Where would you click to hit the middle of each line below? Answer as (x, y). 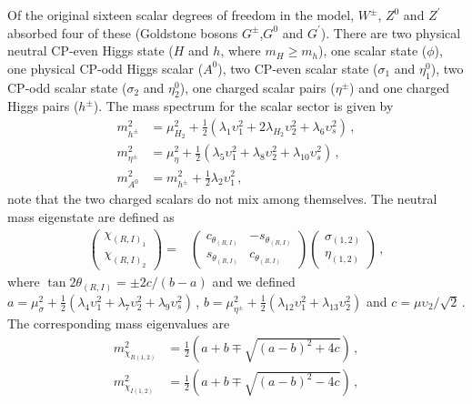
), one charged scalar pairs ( (257, 87)
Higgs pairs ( (43, 106)
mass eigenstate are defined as (91, 216)
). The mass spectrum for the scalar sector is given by (243, 106)
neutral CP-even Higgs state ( (90, 50)
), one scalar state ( (373, 50)
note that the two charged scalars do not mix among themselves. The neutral (222, 199)
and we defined (254, 282)
